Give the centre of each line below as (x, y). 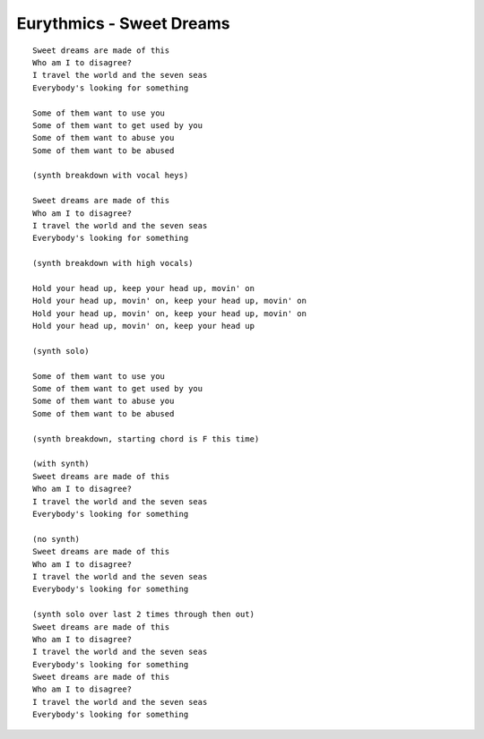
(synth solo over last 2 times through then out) (144, 614)
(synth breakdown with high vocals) (113, 263)
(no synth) (56, 539)
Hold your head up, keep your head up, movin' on (144, 288)
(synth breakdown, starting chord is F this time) (146, 438)
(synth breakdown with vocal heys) (111, 176)
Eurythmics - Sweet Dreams (123, 23)
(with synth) (61, 464)
